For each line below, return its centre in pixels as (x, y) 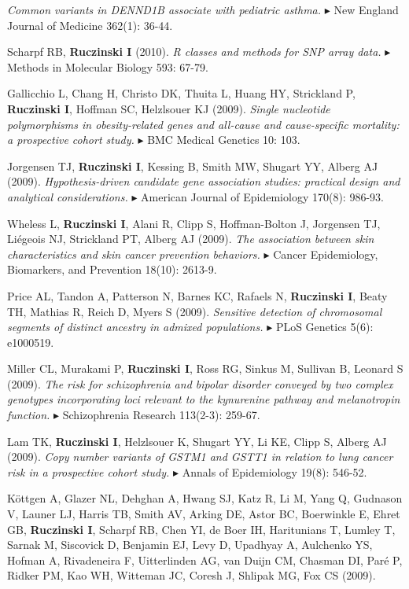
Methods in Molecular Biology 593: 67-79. (108, 66)
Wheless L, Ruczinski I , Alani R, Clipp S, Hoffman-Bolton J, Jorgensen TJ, (194, 223)
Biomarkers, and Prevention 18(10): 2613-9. (112, 269)
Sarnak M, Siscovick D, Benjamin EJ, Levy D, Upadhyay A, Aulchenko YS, (190, 545)
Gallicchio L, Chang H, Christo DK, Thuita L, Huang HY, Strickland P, (181, 93)
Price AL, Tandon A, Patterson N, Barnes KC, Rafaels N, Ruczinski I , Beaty (197, 295)
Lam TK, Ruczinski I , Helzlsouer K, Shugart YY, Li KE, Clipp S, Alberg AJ (197, 441)
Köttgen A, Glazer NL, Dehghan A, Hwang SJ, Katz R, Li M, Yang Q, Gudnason (205, 498)
